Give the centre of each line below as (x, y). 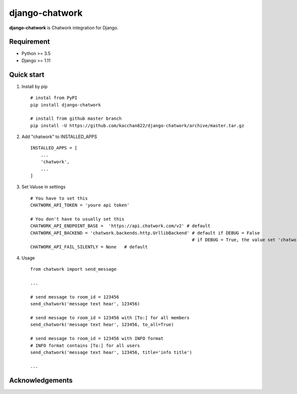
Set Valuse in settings (44, 187)
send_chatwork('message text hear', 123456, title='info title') (111, 352)
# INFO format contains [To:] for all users (85, 345)
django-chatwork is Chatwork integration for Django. (64, 28)
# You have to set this (59, 198)
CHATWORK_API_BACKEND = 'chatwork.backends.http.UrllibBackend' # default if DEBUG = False (145, 233)
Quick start (27, 74)
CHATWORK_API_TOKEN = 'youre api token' (80, 205)
